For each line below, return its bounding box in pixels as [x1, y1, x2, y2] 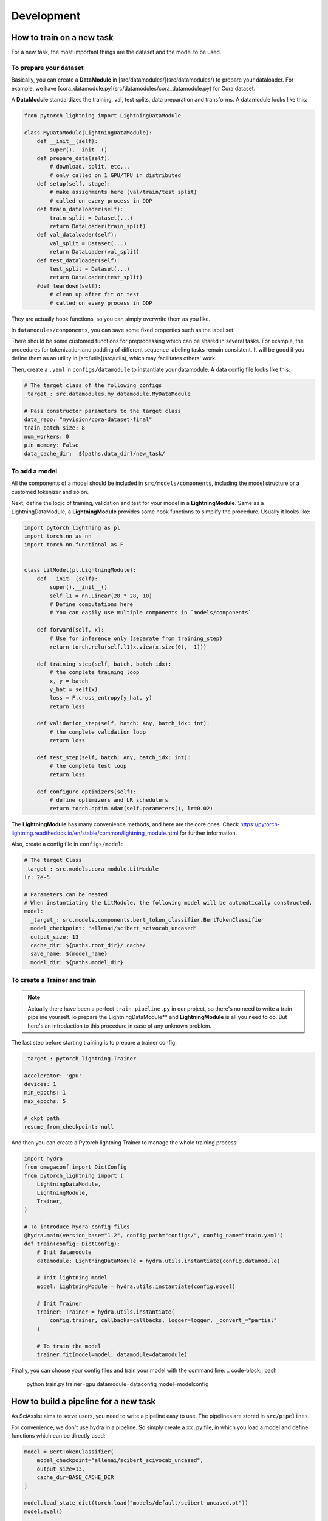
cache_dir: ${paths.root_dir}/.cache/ [30, 942, 146, 949]
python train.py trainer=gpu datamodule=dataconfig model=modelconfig [26, 1380, 209, 1388]
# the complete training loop [49, 669, 140, 676]
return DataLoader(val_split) [49, 248, 140, 256]
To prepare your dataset [11, 63, 84, 72]
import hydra [24, 1155, 63, 1162]
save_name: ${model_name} [30, 950, 108, 958]
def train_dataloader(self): [36, 206, 124, 213]
